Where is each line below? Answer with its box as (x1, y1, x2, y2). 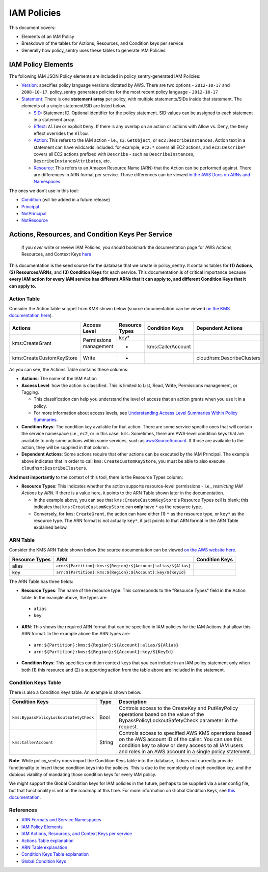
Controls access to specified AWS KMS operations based (118, 730, 251, 737)
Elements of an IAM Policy (21, 33, 75, 39)
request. (118, 723, 138, 730)
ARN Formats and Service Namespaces (21, 817, 102, 823)
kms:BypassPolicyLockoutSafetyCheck (12, 714, 94, 720)
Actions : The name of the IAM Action (21, 376, 97, 382)
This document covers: (9, 25, 56, 31)
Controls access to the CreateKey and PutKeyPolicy (118, 705, 238, 711)
